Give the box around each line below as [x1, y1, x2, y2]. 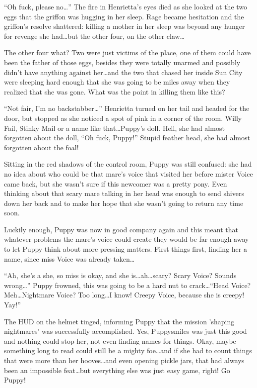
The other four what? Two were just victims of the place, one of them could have [4, 47, 251, 58]
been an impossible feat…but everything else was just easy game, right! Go [4, 365, 230, 375]
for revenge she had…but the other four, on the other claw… [4, 30, 185, 41]
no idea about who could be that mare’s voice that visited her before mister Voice [4, 168, 253, 179]
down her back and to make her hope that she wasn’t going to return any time [4, 197, 244, 208]
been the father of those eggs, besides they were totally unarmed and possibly [4, 57, 241, 67]
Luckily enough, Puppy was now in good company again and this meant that [4, 224, 238, 234]
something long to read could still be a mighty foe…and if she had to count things [4, 345, 252, 356]
